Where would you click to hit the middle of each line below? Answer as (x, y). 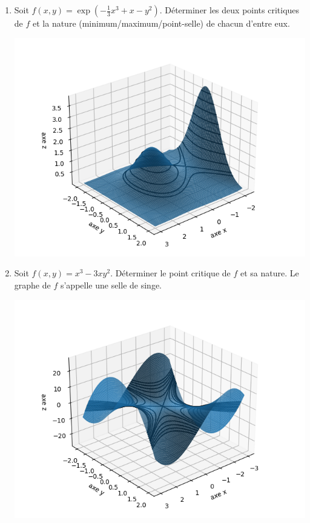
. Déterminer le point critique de (170, 273)
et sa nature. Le (269, 273)
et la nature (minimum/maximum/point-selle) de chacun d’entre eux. (161, 23)
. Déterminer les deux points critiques (229, 10)
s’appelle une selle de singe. (111, 285)
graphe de (32, 285)
